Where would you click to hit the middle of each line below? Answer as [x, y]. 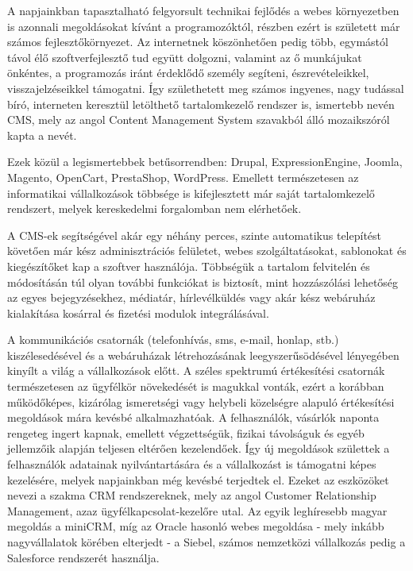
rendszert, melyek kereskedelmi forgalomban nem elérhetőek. [154, 208]
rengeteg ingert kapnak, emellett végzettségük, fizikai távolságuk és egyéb [186, 432]
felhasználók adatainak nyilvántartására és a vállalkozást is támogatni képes [192, 464]
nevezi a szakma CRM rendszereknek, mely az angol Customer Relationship [192, 495]
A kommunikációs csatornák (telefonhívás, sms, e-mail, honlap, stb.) [173, 340]
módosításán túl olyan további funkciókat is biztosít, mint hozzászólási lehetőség [203, 282]
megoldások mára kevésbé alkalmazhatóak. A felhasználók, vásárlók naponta [193, 417]
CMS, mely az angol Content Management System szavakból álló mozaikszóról [199, 120]
